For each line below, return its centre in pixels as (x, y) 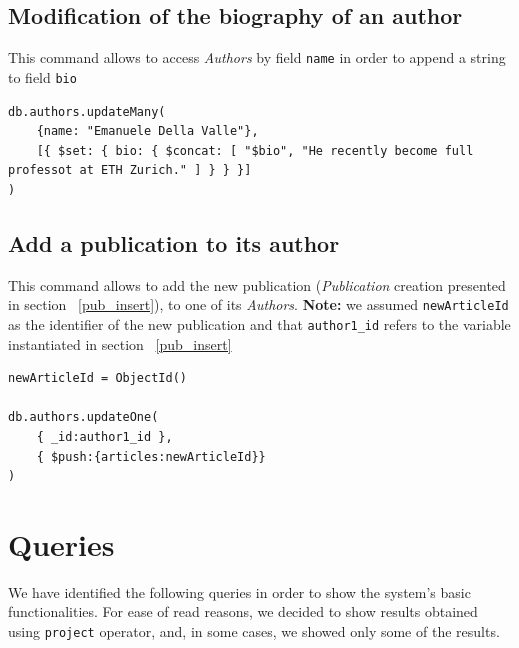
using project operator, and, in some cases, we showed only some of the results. (254, 631)
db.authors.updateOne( (83, 417)
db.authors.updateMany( (87, 111)
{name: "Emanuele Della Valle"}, (147, 131)
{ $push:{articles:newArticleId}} (151, 456)
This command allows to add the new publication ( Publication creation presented (257, 284)
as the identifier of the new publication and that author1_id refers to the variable (259, 323)
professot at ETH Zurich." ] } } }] (130, 170)
